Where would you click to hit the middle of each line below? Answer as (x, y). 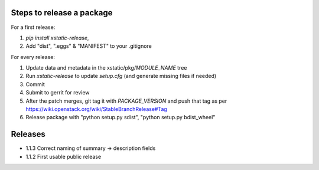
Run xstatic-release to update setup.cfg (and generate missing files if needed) (121, 76)
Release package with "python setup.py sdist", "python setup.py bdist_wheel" (121, 117)
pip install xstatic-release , (57, 38)
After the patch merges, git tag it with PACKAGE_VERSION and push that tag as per (126, 101)
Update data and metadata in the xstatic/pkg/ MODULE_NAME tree (106, 68)
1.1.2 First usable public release (64, 156)
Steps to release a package (62, 13)
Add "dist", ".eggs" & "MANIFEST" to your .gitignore (89, 46)
